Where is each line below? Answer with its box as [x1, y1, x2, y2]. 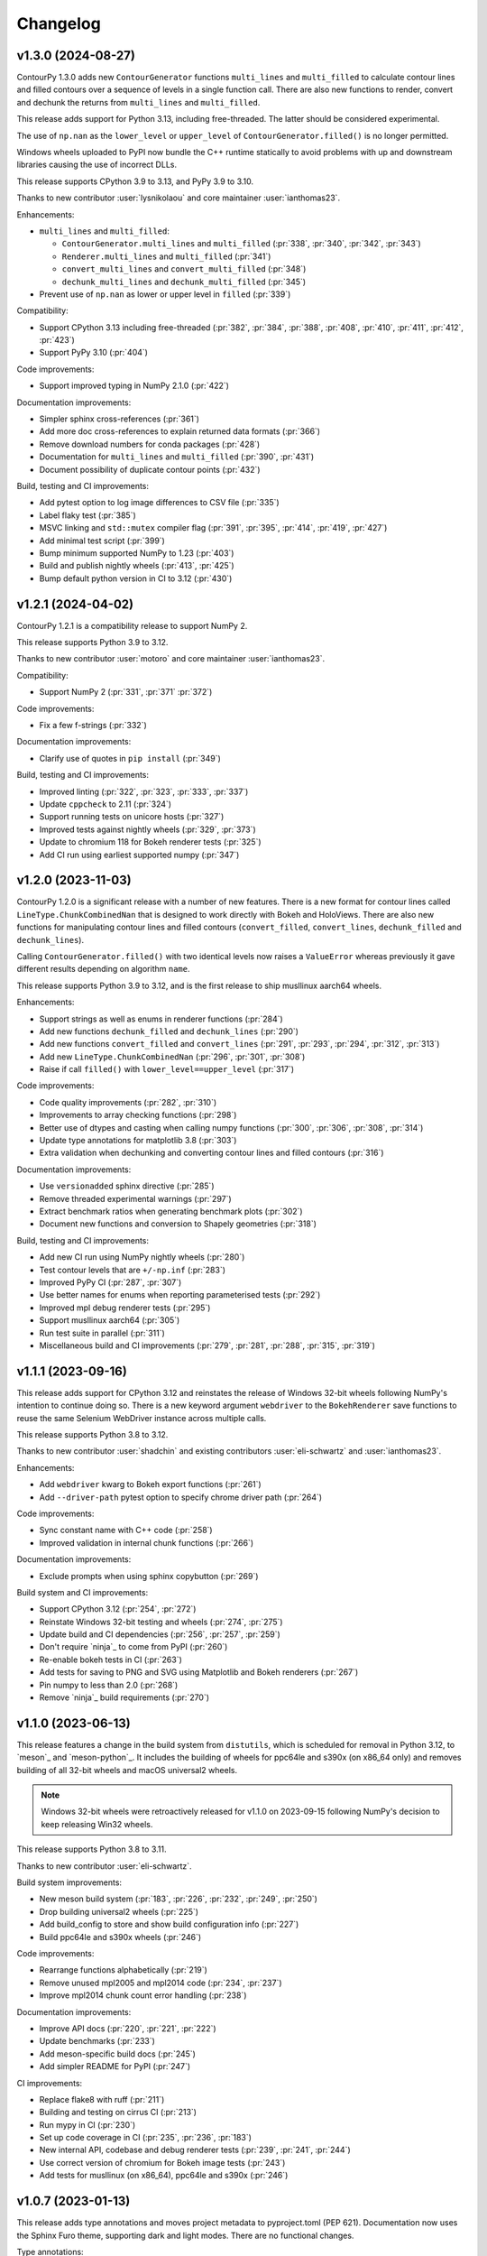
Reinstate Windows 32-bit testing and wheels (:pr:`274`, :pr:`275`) [39, 1616, 283, 1627]
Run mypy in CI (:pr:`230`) [39, 2119, 136, 2130]
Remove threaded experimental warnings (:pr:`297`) [39, 1193, 232, 1204]
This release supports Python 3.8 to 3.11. [16, 1844, 167, 1854]
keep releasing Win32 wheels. [41, 1818, 153, 1829]
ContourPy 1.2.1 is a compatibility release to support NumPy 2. [16, 620, 248, 631]
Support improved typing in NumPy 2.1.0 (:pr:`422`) [39, 380, 230, 392]
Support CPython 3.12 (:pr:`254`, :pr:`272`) [39, 1604, 197, 1614]
